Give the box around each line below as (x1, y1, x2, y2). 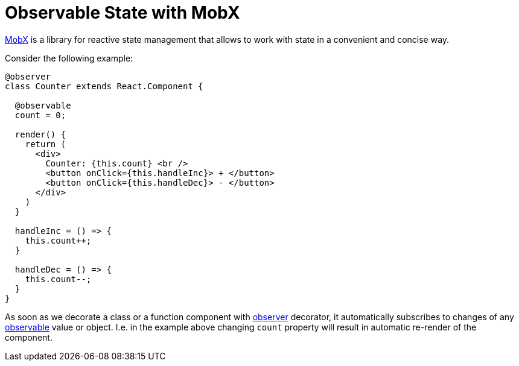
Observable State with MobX (5, 2, 240, 23)
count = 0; (14, 110, 66, 120)
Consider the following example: (5, 52, 133, 63)
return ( (25, 139, 66, 149)
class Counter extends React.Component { (5, 81, 203, 91)
